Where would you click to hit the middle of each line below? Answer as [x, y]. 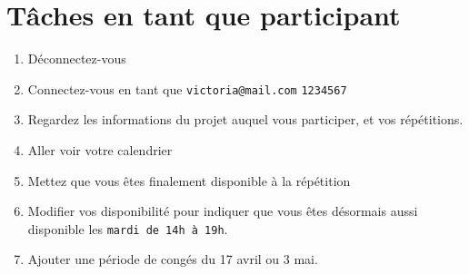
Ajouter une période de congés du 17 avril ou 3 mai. [173, 259]
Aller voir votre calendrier [100, 149]
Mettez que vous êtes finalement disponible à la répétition [189, 180]
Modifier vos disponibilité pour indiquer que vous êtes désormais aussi [223, 211]
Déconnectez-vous [77, 59]
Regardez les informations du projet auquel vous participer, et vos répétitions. [245, 119]
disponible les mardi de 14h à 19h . [128, 228]
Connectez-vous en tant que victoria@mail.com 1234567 [187, 88]
